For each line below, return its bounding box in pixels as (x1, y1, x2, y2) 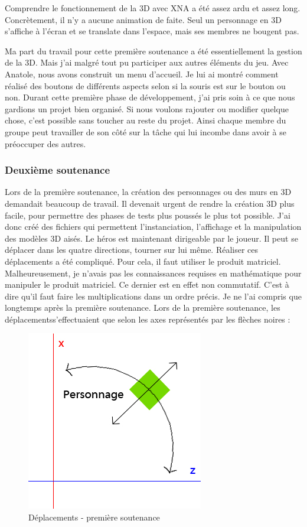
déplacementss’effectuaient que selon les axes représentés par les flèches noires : (5, 313, 290, 325)
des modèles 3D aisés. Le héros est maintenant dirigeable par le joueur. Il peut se (5, 232, 298, 244)
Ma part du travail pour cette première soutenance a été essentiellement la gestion (5, 44, 302, 57)
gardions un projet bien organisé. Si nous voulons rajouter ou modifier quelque (5, 102, 289, 115)
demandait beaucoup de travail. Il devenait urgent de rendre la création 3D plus (5, 197, 295, 209)
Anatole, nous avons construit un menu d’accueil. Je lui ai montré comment (5, 67, 279, 80)
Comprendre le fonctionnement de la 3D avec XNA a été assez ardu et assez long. (5, 2, 301, 14)
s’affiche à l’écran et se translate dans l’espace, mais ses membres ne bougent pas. (5, 25, 299, 37)
